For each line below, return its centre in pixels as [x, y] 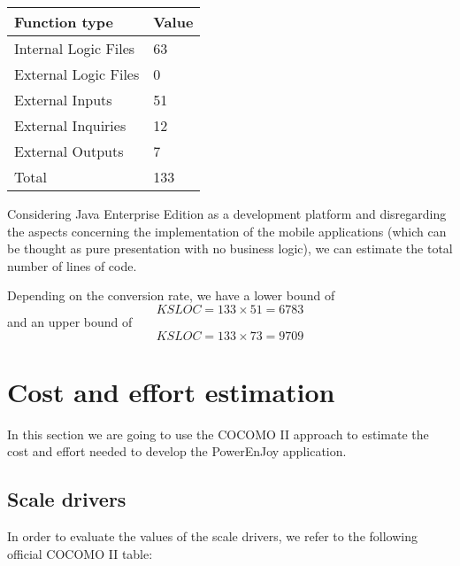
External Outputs [69, 151]
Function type [64, 22]
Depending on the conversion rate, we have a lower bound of [171, 295]
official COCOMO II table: [80, 553]
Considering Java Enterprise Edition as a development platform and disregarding [227, 213]
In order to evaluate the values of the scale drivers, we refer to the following [212, 536]
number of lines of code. [72, 265]
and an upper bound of [70, 321]
